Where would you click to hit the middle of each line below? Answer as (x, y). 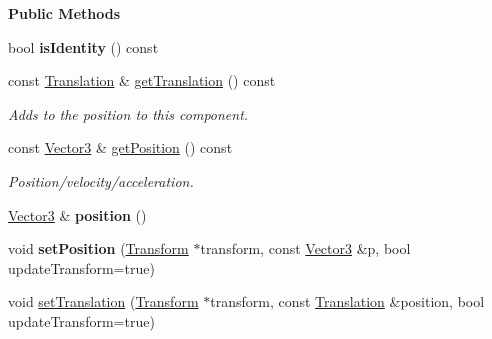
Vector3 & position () (77, 214)
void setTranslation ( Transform (103, 301)
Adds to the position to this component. (128, 113)
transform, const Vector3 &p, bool (305, 248)
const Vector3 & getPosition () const (120, 147)
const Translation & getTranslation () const (142, 80)
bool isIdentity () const (83, 46)
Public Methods (64, 13)
